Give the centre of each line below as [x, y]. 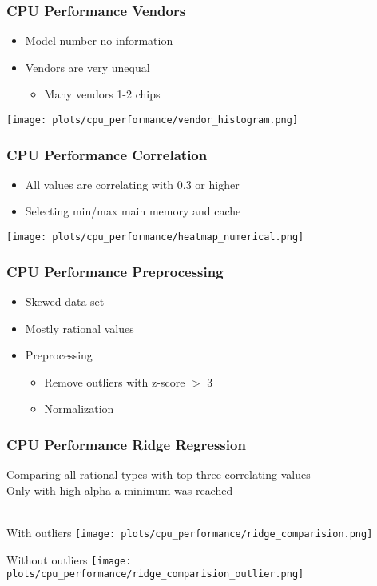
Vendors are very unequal [87, 67]
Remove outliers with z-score [115, 381]
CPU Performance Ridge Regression [126, 444]
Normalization [79, 409]
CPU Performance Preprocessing [115, 271]
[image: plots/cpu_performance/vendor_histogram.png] [153, 120]
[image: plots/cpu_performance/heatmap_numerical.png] [155, 237]
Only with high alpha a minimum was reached [120, 490]
